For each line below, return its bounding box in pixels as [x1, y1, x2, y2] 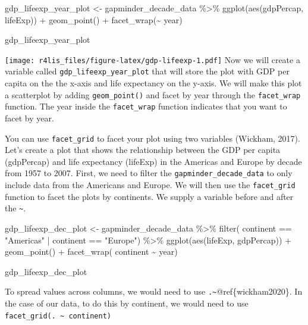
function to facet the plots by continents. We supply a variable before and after [5, 190, 294, 202]
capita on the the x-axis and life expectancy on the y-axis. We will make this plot [5, 77, 302, 89]
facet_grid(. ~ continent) [5, 311, 111, 320]
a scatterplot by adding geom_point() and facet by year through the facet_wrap [5, 88, 301, 101]
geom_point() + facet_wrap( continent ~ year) [5, 245, 178, 258]
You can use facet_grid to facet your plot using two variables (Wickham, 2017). [5, 132, 300, 144]
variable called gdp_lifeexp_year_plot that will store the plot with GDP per [5, 65, 290, 77]
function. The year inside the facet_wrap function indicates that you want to [5, 100, 287, 112]
